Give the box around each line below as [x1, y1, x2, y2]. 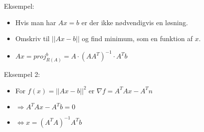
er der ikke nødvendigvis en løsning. [81, 17, 188, 27]
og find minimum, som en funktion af [82, 33, 193, 44]
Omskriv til [15, 33, 50, 44]
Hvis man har [15, 17, 56, 27]
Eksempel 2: [4, 69, 40, 79]
